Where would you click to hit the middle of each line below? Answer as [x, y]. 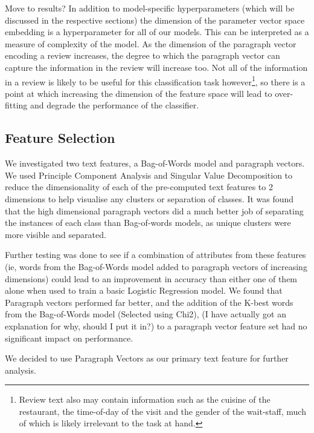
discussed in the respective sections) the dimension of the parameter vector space [155, 20]
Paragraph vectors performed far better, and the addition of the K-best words [149, 302]
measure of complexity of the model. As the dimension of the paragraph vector [151, 43]
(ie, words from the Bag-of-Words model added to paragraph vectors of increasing [156, 266]
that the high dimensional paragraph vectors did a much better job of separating [154, 210]
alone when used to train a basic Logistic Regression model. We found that [144, 290]
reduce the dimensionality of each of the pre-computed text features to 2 [139, 187]
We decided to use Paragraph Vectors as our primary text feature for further [147, 358]
